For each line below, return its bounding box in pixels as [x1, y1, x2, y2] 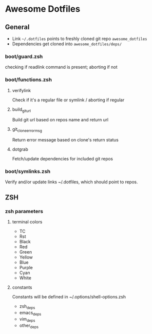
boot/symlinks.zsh [5, 168, 51, 175]
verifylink [12, 87, 31, 93]
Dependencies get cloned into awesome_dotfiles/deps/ [12, 41, 122, 47]
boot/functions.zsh [5, 77, 52, 83]
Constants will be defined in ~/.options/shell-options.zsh [12, 294, 126, 300]
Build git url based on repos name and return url [12, 117, 109, 123]
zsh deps [19, 303, 36, 310]
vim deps [19, 316, 36, 323]
